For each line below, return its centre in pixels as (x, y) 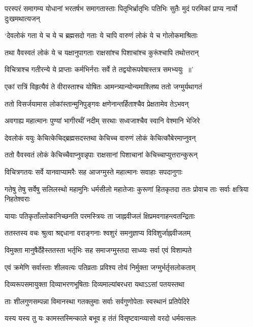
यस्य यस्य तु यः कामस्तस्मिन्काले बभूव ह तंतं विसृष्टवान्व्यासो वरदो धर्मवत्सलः (101, 318)
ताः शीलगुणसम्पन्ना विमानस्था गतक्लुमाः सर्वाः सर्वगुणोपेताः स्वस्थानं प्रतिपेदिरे (97, 301)
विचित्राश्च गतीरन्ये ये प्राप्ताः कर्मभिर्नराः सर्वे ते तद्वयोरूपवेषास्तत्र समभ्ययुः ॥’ (99, 69)
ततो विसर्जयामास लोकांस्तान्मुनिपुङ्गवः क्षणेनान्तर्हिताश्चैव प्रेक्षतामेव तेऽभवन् (97, 103)
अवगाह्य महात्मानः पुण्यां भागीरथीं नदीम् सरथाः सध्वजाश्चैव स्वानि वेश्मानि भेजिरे (102, 121)
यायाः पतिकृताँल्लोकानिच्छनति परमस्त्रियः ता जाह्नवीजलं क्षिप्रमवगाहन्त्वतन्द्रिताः (100, 216)
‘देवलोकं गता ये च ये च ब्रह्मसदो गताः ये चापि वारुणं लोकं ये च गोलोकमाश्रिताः (101, 35)
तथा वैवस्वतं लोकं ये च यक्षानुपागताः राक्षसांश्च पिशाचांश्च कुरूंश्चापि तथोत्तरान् (102, 52)
